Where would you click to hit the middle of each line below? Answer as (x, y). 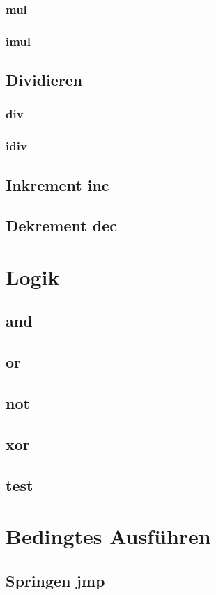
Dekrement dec (61, 225)
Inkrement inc (57, 184)
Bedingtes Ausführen (108, 536)
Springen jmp (55, 580)
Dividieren (44, 80)
